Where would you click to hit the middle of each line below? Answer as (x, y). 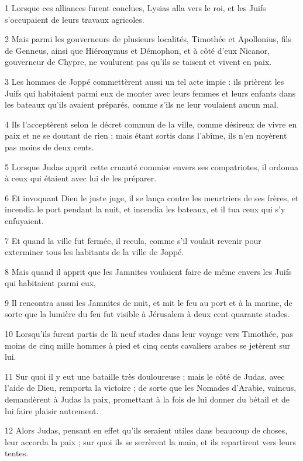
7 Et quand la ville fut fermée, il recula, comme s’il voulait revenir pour (133, 240)
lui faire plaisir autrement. (52, 410)
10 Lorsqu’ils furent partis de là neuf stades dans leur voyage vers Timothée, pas (149, 334)
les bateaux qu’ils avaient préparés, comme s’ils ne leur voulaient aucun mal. (142, 104)
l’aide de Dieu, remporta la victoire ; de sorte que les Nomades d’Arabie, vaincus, (151, 388)
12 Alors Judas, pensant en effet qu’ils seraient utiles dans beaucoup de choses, (146, 430)
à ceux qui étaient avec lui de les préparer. (81, 178)
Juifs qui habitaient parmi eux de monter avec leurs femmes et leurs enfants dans (150, 93)
